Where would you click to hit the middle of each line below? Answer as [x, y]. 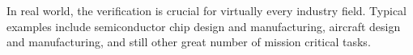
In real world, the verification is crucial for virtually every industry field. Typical [207, 10]
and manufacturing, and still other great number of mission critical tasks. [189, 42]
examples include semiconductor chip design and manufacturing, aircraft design [204, 26]
